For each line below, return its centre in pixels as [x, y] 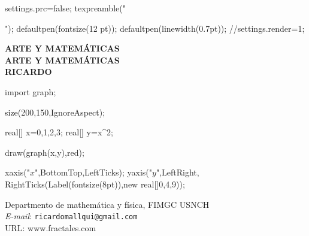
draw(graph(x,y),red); [45, 152]
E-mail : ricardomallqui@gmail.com [71, 216]
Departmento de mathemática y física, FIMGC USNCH [107, 204]
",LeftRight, [178, 172]
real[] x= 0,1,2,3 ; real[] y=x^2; [59, 132]
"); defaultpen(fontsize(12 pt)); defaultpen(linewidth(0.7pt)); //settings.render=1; [155, 28]
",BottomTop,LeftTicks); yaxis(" [93, 172]
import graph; [31, 91]
